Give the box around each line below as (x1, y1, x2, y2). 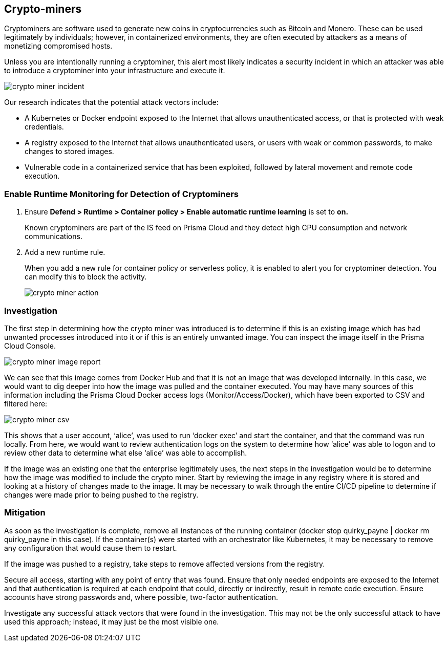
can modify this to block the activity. (25, 272, 147, 282)
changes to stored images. (25, 147, 114, 156)
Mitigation (4, 507, 46, 518)
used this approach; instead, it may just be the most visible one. (4, 617, 219, 626)
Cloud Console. (4, 341, 56, 350)
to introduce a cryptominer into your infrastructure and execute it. (4, 66, 225, 75)
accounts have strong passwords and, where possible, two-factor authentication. (4, 592, 278, 601)
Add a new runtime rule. (25, 248, 105, 257)
